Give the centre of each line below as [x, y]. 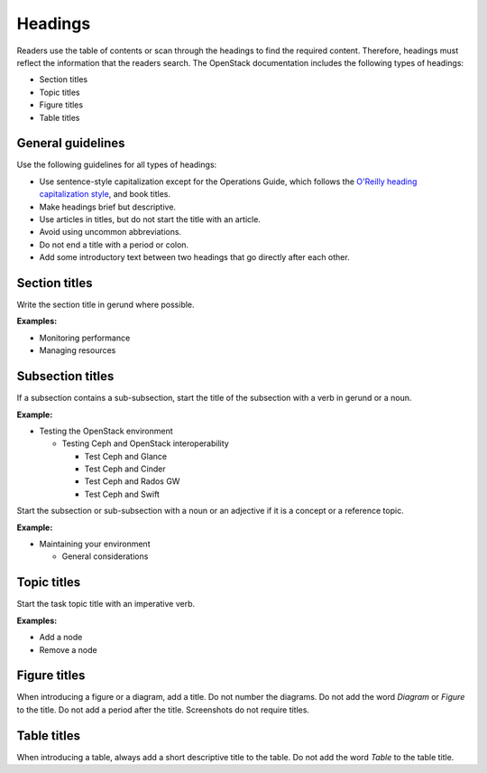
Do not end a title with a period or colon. [114, 245]
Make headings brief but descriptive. [107, 207]
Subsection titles [65, 376]
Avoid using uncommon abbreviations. [110, 232]
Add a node [61, 638]
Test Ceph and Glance [125, 456]
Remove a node [69, 649]
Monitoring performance [85, 338]
